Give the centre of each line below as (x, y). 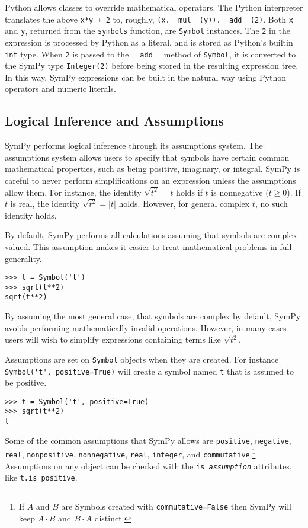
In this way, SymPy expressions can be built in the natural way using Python (145, 77)
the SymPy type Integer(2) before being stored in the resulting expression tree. (152, 65)
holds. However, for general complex (184, 204)
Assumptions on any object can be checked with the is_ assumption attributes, (148, 465)
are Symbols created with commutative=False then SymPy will (176, 506)
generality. (23, 258)
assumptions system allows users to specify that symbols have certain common (147, 157)
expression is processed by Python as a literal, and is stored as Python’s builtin (149, 42)
